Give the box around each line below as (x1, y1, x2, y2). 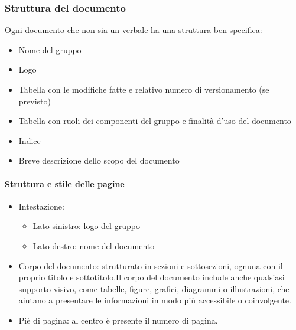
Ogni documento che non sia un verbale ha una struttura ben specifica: (5, 24, 262, 36)
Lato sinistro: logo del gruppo (32, 220, 140, 232)
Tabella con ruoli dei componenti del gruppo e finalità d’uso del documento (18, 115, 291, 127)
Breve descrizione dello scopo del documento (18, 154, 180, 166)
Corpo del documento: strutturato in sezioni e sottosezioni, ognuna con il (18, 259, 283, 272)
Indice (18, 134, 41, 146)
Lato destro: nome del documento (32, 239, 155, 251)
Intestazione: (18, 200, 64, 212)
